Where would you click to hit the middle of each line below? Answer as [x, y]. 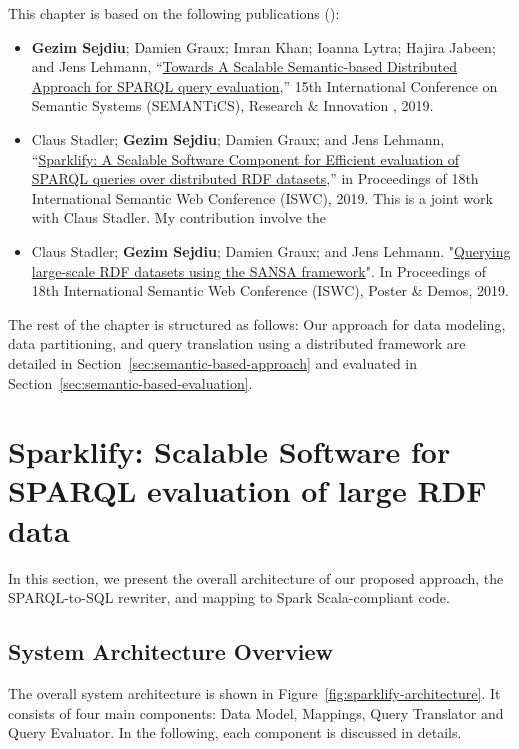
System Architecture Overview [170, 651]
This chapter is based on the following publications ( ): [174, 13]
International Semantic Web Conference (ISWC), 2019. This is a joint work [262, 197]
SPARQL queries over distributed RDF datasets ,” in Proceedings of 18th [255, 178]
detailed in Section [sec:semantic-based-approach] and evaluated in [213, 362]
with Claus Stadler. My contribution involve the [178, 217]
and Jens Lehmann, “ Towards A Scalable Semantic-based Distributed [244, 66]
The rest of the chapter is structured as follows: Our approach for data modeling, [257, 323]
